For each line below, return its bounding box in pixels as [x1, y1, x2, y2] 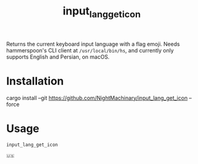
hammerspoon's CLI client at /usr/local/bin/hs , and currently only [6, 46, 174, 54]
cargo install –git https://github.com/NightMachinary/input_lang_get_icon [6, 94, 188, 101]
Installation [6, 74, 64, 88]
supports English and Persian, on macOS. [6, 53, 110, 60]
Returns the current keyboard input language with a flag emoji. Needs [6, 40, 180, 48]
